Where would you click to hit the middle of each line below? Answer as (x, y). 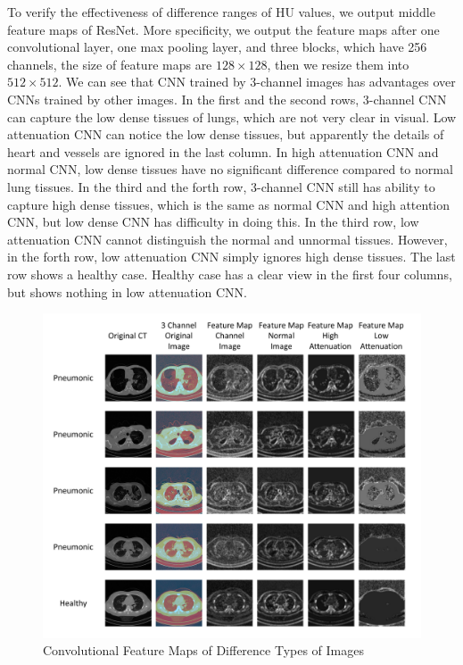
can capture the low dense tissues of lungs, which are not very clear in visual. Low (232, 116)
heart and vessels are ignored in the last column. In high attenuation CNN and (223, 151)
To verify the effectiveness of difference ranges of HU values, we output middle (221, 12)
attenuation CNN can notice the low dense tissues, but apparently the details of (226, 134)
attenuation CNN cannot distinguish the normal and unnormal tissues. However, (227, 239)
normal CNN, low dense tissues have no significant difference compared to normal (230, 169)
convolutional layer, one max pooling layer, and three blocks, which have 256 (217, 47)
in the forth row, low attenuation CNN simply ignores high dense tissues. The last (231, 257)
